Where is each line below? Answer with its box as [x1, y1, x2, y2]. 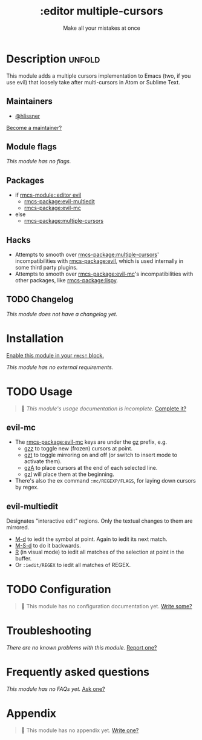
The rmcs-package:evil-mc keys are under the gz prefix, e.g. [15, 438, 168, 446]
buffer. [15, 555, 32, 562]
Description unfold [6, 52, 100, 66]
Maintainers [6, 96, 53, 107]
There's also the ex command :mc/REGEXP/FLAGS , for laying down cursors [15, 477, 197, 484]
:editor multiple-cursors [40, 4, 163, 18]
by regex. [15, 484, 39, 491]
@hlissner [15, 112, 41, 120]
